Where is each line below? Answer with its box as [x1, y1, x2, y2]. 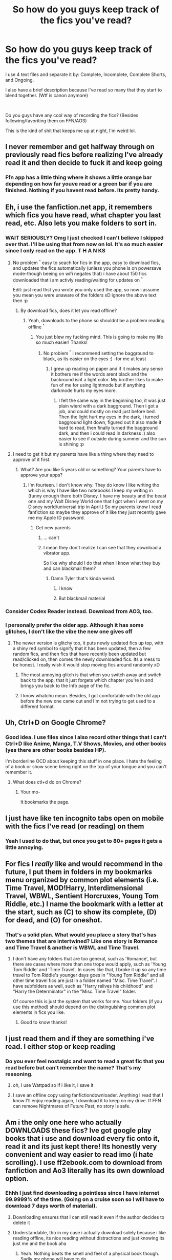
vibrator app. [43, 550, 71, 556]
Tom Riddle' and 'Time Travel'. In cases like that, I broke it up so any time [12, 967, 166, 973]
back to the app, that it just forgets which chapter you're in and [20, 677, 154, 683]
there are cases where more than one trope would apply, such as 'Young [12, 961, 166, 967]
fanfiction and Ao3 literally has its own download [5, 1166, 165, 1175]
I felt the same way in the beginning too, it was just [58, 397, 166, 403]
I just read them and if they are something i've [5, 1034, 155, 1043]
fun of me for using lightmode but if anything [51, 382, 146, 388]
